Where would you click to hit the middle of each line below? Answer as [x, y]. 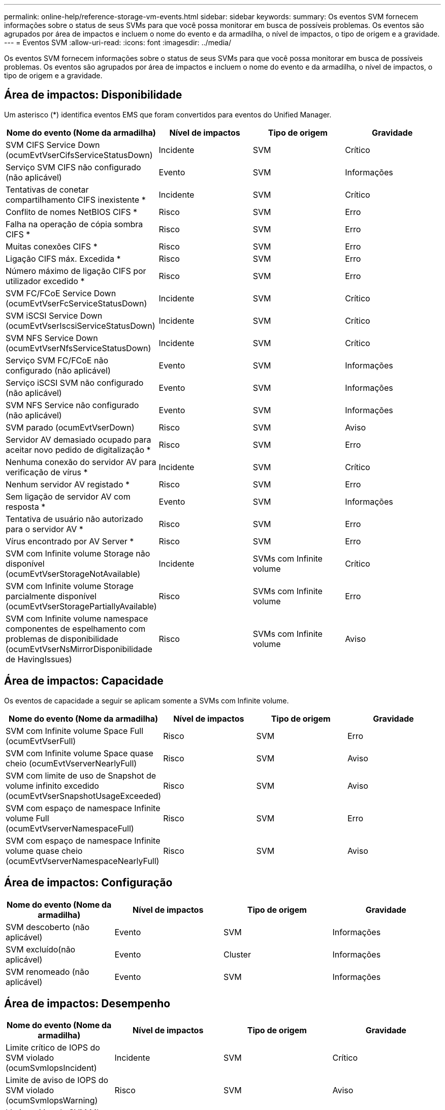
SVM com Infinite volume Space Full [75, 731]
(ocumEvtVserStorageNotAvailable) [73, 574]
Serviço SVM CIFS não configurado [73, 167]
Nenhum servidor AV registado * [68, 484]
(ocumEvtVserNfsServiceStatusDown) [78, 348]
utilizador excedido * [45, 281]
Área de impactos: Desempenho [87, 1003]
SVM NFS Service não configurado [72, 405]
